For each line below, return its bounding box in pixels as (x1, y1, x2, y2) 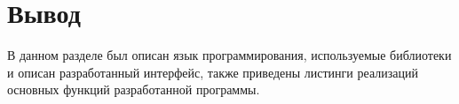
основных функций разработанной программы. (7, 80, 260, 99)
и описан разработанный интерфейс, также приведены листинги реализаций (7, 63, 418, 81)
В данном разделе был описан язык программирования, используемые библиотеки (7, 46, 452, 64)
